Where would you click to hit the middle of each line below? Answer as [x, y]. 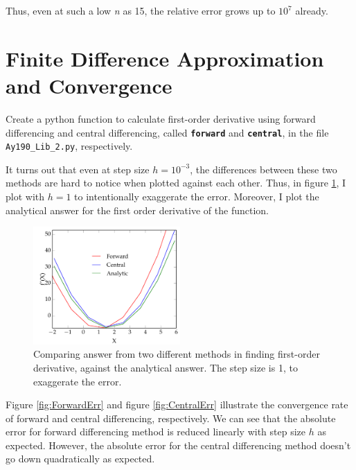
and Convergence [89, 85]
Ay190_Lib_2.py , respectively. [69, 146]
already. [312, 10]
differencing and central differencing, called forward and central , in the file [167, 132]
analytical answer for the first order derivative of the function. [137, 210]
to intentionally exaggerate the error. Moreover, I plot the [197, 196]
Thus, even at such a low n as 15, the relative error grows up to [141, 10]
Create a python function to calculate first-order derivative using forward [161, 118]
